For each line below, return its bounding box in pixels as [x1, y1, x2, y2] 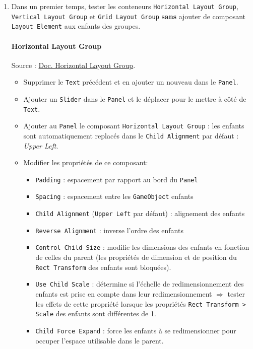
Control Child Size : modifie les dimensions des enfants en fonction [35, 242, 249, 252]
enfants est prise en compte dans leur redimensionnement [35, 289, 212, 299]
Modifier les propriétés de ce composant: [23, 157, 148, 168]
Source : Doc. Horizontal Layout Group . [11, 59, 136, 70]
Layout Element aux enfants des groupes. [11, 21, 141, 31]
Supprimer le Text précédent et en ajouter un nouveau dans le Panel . [23, 77, 238, 87]
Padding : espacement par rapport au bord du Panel [35, 174, 198, 184]
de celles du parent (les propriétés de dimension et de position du [35, 252, 237, 262]
